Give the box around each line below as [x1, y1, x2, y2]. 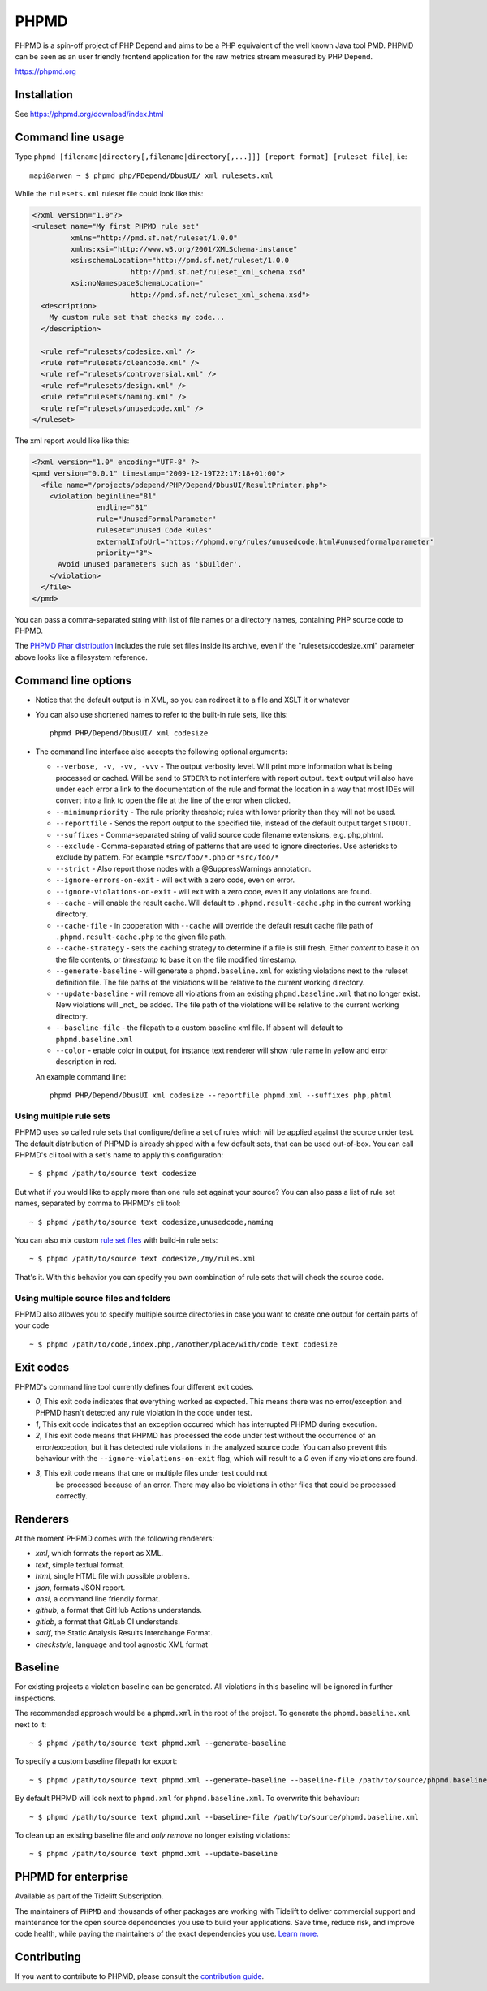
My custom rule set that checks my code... [49, 312, 225, 322]
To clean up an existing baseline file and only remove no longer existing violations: [15, 1830, 291, 1840]
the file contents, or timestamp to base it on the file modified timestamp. [55, 955, 297, 964]
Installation [15, 88, 73, 101]
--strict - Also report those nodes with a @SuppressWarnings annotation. [55, 864, 312, 873]
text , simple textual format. [35, 1559, 125, 1570]
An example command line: [35, 1071, 127, 1081]
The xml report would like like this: [15, 435, 130, 446]
